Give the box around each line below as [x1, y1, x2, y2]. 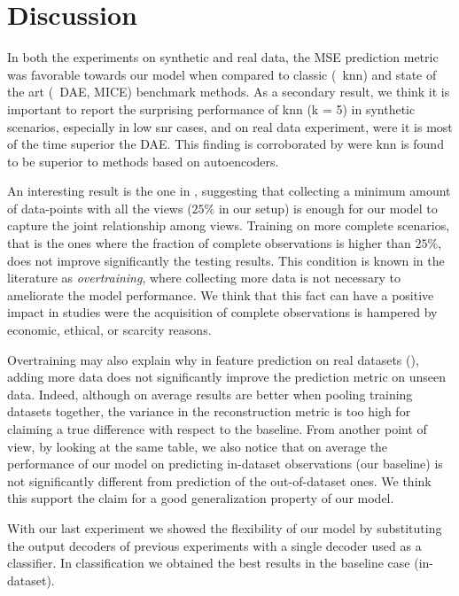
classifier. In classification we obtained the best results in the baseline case [7, 553, 410, 572]
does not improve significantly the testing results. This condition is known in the [7, 251, 445, 269]
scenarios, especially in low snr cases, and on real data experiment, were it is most [7, 117, 453, 135]
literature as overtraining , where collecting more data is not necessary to [7, 268, 401, 287]
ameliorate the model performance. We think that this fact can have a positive [7, 285, 434, 304]
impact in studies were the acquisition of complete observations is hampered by [7, 303, 438, 321]
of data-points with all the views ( [7, 198, 192, 217]
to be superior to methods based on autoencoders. [7, 151, 279, 170]
